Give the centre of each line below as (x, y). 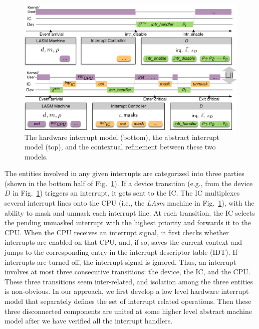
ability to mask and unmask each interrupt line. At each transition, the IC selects (130, 212)
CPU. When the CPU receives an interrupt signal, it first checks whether (117, 232)
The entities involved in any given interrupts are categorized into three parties (124, 173)
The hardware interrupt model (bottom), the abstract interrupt (122, 137)
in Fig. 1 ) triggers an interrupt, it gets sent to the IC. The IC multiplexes (126, 193)
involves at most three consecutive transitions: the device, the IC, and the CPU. (127, 272)
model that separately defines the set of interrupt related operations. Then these (128, 301)
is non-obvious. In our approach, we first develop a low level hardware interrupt (127, 291)
